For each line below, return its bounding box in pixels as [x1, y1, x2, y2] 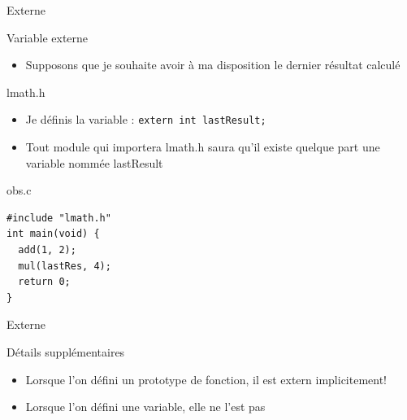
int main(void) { [6, 228, 100, 240]
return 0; [18, 276, 71, 288]
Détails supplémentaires [6, 343, 125, 360]
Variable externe [6, 28, 89, 46]
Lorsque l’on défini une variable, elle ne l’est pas [25, 398, 266, 415]
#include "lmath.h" [6, 212, 111, 224]
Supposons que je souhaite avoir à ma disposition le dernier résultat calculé [25, 56, 401, 73]
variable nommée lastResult [25, 154, 163, 171]
